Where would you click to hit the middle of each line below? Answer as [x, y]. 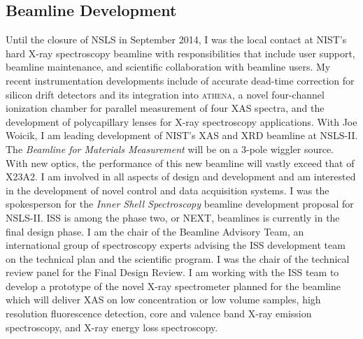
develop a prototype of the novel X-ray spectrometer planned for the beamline [173, 286]
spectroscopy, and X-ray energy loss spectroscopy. [112, 327]
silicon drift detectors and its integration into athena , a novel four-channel [165, 94]
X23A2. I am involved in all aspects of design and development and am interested [181, 176]
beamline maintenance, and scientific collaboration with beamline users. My [168, 67]
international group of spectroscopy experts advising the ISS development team [176, 245]
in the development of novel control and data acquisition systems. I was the [168, 190]
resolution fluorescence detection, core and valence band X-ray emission [159, 313]
